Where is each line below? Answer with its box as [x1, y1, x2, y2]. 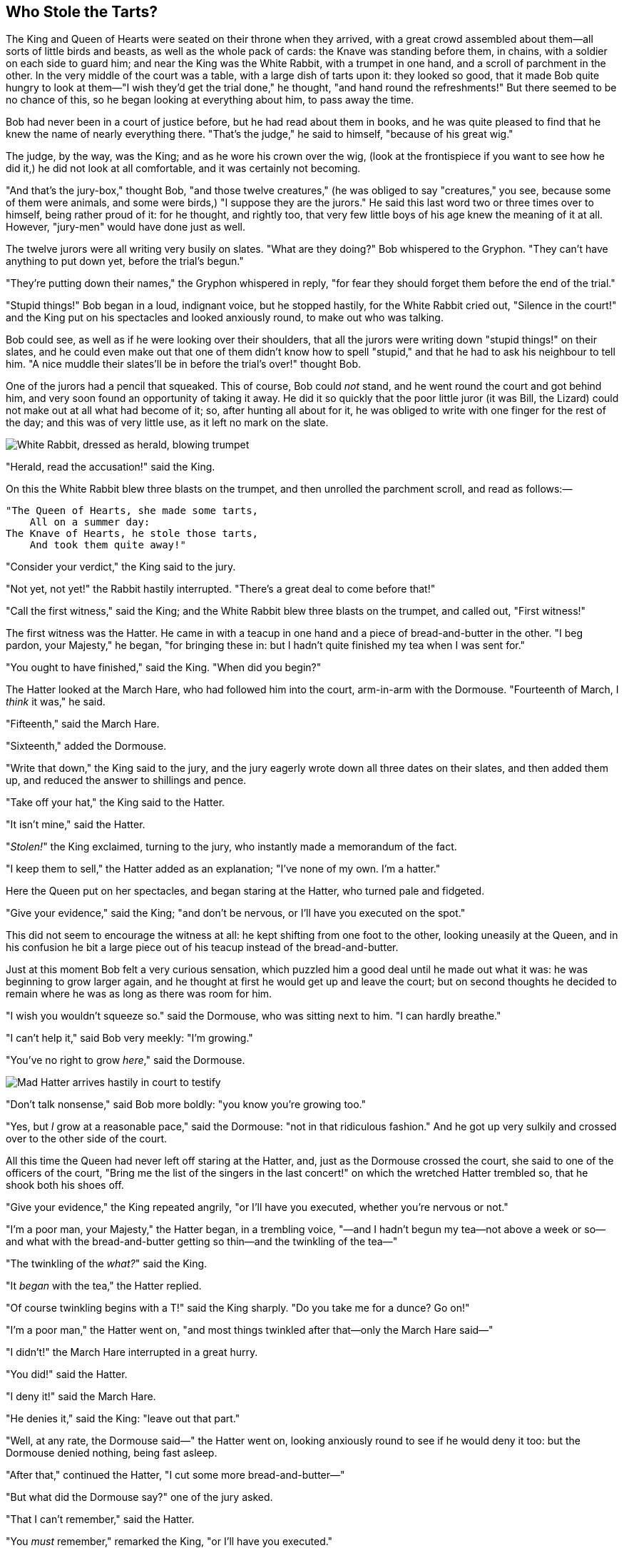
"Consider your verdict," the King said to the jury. [6, 561, 236, 573]
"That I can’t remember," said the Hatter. [6, 1513, 195, 1526]
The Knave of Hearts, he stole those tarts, [6, 528, 259, 540]
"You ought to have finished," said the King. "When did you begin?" [6, 661, 322, 674]
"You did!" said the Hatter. [6, 1368, 128, 1381]
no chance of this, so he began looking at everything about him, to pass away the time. [6, 94, 414, 106]
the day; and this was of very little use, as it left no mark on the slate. [6, 416, 329, 429]
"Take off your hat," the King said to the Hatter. [6, 796, 225, 809]
